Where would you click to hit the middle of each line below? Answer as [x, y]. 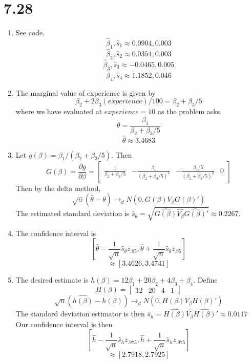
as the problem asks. [190, 111]
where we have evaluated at [59, 111]
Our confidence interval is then [64, 324]
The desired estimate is [52, 280]
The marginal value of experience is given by [86, 92]
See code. [30, 33]
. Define [205, 280]
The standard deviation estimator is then [80, 314]
